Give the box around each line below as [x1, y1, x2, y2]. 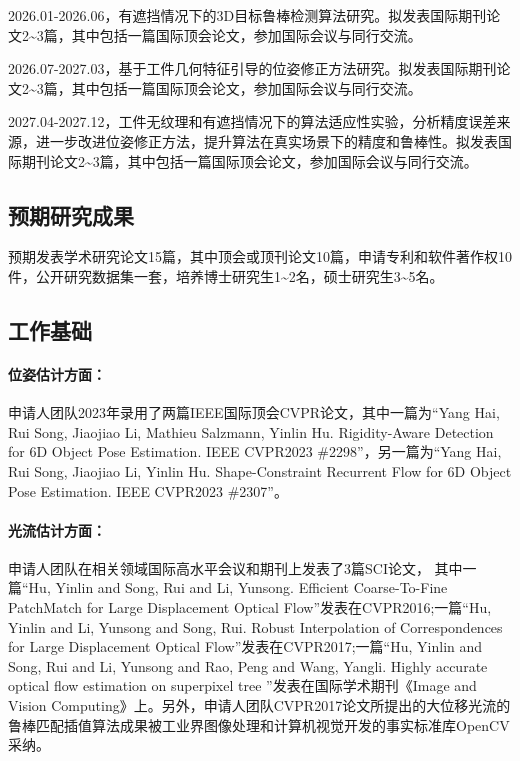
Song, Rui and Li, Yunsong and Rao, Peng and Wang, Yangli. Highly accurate [8, 655, 488, 676]
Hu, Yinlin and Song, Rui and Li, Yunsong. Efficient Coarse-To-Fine [28, 577, 448, 598]
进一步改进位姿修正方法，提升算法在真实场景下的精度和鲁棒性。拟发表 [35, 130, 498, 151]
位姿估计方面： [8, 363, 106, 384]
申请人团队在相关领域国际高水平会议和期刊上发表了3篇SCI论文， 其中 [8, 557, 463, 578]
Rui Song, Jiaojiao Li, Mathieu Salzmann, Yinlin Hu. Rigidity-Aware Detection [8, 421, 494, 442]
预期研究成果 [8, 199, 134, 230]
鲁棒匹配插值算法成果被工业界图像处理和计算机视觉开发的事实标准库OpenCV [8, 714, 510, 735]
